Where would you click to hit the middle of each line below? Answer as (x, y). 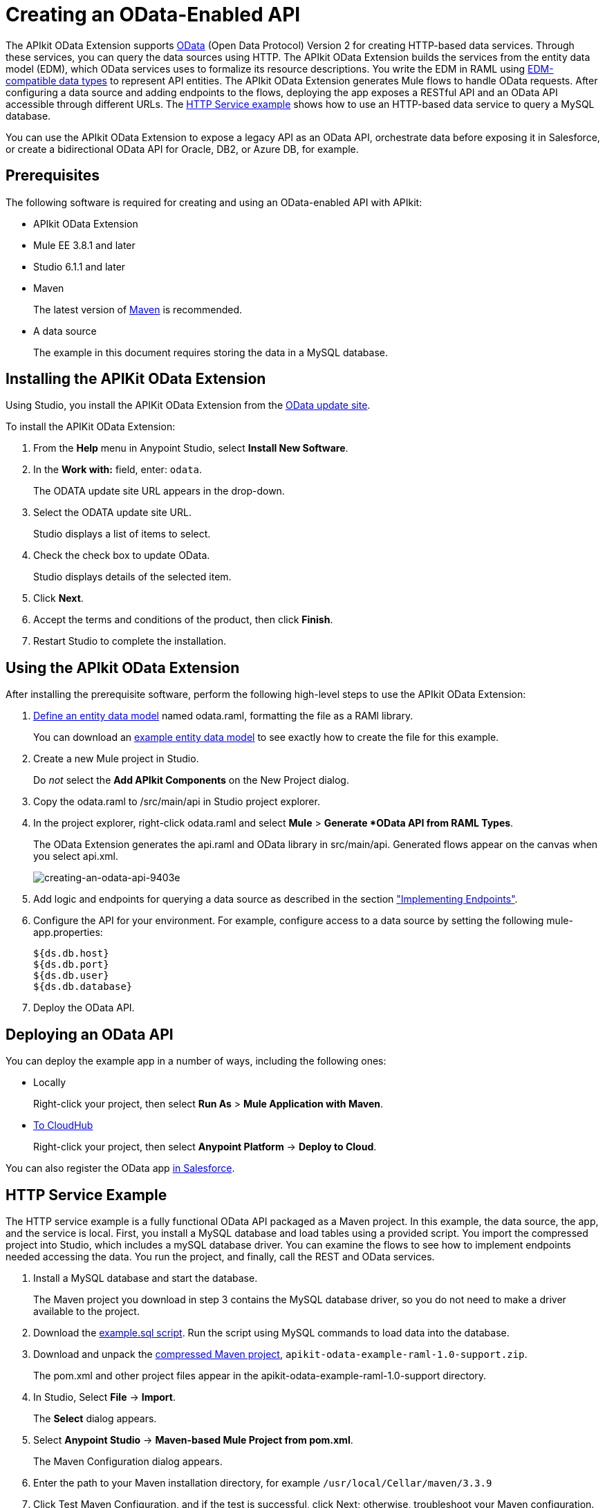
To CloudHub (63, 1125)
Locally (50, 1083)
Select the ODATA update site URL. (112, 513)
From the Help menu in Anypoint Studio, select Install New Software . (191, 448)
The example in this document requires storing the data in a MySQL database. (211, 352)
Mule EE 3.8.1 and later (84, 245)
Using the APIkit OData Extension (123, 668)
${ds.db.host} (71, 954)
